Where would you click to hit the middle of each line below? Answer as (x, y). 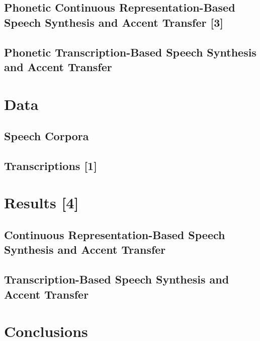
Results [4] (41, 203)
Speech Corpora (47, 136)
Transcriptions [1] (51, 165)
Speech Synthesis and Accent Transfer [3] (114, 22)
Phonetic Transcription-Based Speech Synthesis (130, 52)
